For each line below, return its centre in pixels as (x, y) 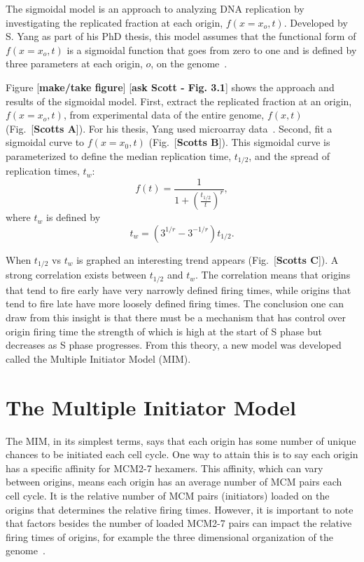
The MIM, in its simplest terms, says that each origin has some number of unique (181, 440)
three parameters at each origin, (74, 63)
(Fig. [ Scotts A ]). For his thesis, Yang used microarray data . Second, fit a (169, 128)
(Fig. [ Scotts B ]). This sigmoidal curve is (239, 142)
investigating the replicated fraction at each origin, (114, 22)
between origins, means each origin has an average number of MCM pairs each (174, 482)
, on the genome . (189, 63)
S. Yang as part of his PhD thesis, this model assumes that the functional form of (181, 36)
